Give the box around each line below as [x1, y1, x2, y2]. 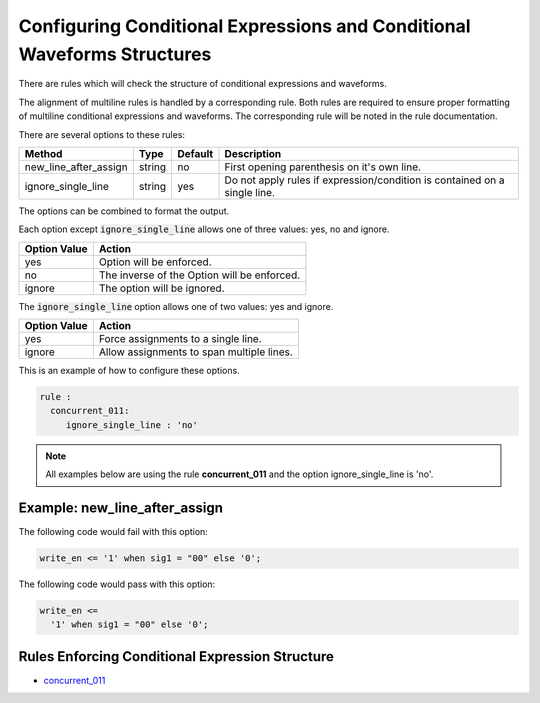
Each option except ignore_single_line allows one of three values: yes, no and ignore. [18, 223, 390, 235]
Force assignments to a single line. [98, 332, 262, 346]
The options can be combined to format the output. [18, 205, 230, 217]
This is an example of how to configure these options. [18, 365, 240, 377]
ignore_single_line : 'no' [65, 419, 199, 430]
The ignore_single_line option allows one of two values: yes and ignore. [18, 300, 334, 312]
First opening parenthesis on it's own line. [224, 160, 422, 174]
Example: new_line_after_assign [18, 500, 224, 517]
